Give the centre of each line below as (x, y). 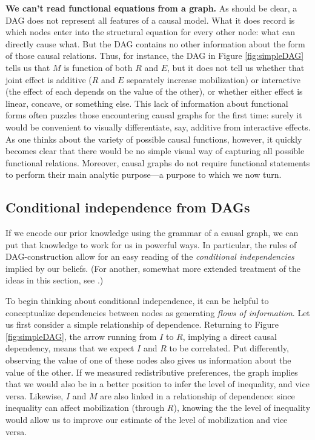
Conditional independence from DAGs (128, 207)
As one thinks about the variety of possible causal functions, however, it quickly (154, 139)
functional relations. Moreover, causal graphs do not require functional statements (158, 162)
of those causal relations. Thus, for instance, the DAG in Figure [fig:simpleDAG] (155, 56)
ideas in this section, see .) (55, 280)
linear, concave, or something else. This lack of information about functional (147, 103)
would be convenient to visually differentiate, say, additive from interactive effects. (158, 127)
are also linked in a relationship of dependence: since (197, 395)
